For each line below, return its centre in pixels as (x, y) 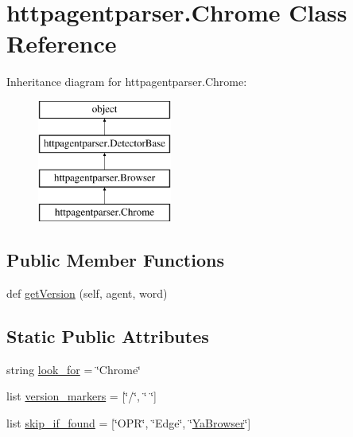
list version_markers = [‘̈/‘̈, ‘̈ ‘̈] (81, 396)
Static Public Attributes (108, 336)
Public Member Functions (115, 260)
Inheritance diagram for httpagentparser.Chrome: (127, 82)
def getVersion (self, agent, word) (87, 293)
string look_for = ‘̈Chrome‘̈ (74, 369)
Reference (62, 43)
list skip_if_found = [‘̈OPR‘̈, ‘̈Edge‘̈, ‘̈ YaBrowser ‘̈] (129, 422)
